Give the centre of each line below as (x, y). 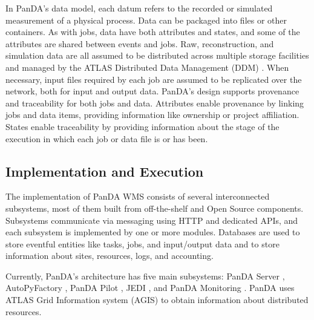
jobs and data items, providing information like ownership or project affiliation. (152, 115)
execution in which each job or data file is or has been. (107, 138)
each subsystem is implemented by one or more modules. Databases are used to (153, 232)
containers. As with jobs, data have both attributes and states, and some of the (153, 32)
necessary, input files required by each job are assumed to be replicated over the (154, 79)
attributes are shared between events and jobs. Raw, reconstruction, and (140, 43)
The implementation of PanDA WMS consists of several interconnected (138, 196)
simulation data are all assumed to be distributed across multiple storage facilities (157, 55)
